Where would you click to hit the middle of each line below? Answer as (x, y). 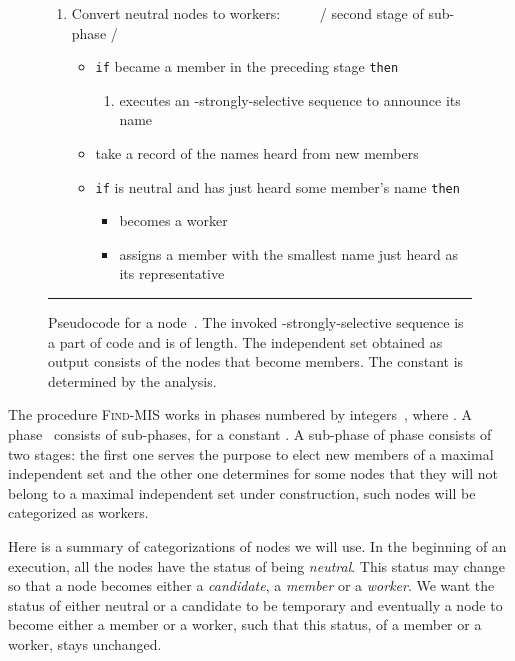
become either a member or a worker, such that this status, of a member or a (245, 624)
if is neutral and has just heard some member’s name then (277, 186)
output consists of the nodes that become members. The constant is (256, 361)
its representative (172, 273)
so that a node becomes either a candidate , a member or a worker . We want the (251, 585)
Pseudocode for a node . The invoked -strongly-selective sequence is (256, 322)
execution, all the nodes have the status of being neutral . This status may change (257, 565)
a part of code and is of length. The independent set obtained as (245, 341)
